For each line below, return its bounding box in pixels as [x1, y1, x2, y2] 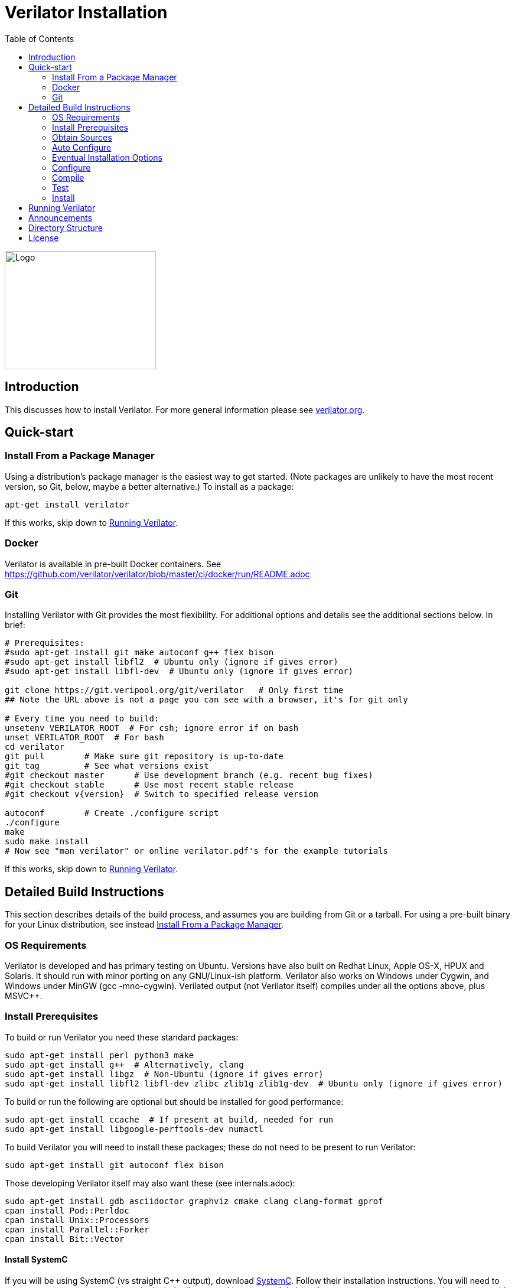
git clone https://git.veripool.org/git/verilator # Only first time [5, 685, 344, 695]
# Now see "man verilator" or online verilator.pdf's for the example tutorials [5, 846, 389, 856]
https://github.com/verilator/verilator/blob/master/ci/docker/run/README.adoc [5, 568, 310, 579]
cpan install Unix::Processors [5, 1215, 149, 1225]
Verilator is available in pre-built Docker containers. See [5, 558, 221, 569]
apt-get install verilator [5, 499, 129, 509]
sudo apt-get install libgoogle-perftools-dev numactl [5, 1124, 264, 1134]
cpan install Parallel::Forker [5, 1224, 149, 1234]
